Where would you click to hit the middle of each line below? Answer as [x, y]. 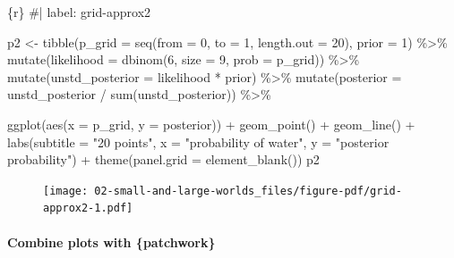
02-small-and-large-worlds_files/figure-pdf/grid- [248, 191]
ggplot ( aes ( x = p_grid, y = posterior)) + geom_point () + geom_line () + [211, 124]
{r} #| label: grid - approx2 [79, 12]
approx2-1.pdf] [88, 208]
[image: [66, 191]
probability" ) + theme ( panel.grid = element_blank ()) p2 [163, 159]
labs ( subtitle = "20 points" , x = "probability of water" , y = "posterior [198, 141]
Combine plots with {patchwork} [111, 241]
